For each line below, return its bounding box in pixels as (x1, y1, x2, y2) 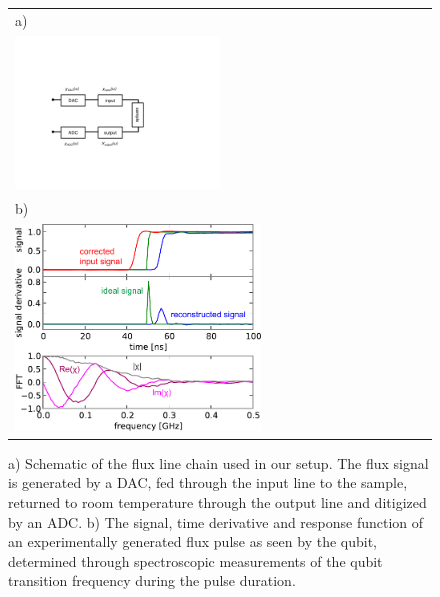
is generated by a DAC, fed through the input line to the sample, (8, 472, 408, 493)
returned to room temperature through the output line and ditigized (8, 491, 427, 512)
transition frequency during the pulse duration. (8, 570, 296, 591)
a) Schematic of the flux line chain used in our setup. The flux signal (8, 452, 429, 473)
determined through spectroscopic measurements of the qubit (8, 550, 383, 571)
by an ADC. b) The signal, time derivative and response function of (8, 511, 424, 532)
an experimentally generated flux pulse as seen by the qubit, (8, 531, 377, 552)
